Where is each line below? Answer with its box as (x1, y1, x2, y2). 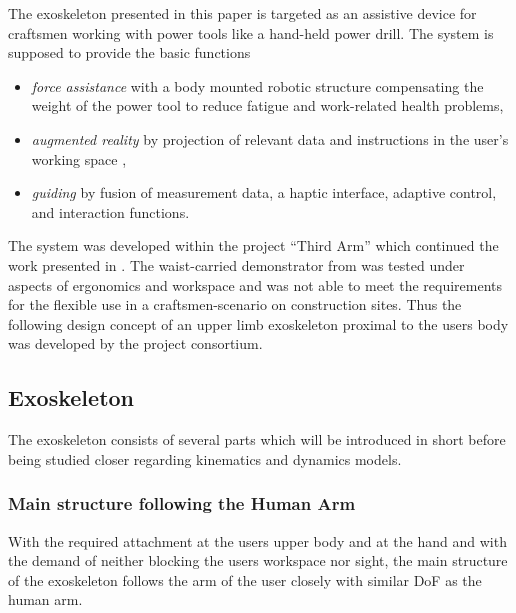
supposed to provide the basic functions (8, 42, 251, 63)
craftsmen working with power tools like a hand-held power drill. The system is (8, 22, 494, 43)
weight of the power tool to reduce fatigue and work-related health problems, (31, 95, 504, 116)
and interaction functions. (31, 201, 190, 222)
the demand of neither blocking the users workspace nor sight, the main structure (8, 550, 508, 571)
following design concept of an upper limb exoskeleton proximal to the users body (8, 313, 509, 334)
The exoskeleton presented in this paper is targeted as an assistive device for (8, 3, 477, 23)
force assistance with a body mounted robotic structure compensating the (31, 75, 484, 96)
